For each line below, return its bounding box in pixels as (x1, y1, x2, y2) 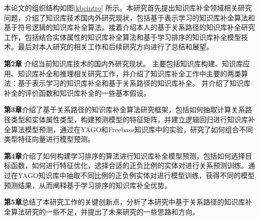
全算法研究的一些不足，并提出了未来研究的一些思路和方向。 (4, 206, 199, 217)
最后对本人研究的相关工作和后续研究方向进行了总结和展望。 (17, 41, 213, 52)
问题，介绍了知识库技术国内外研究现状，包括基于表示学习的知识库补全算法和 (4, 12, 255, 22)
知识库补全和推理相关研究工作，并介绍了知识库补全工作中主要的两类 (17, 68, 241, 78)
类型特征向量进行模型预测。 (4, 134, 95, 144)
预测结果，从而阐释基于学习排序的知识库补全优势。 (4, 180, 171, 190)
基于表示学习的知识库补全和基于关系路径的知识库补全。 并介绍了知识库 (17, 78, 251, 88)
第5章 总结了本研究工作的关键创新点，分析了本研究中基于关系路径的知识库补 (4, 197, 253, 207)
